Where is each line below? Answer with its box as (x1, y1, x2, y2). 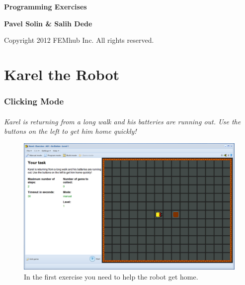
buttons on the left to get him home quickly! (4, 126, 137, 136)
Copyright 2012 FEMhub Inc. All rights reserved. (4, 35, 154, 45)
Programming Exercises (4, 1, 87, 11)
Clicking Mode (4, 95, 64, 107)
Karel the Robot (4, 64, 120, 84)
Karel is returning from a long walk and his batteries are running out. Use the (4, 116, 241, 126)
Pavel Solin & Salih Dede (4, 18, 92, 28)
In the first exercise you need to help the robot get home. (24, 272, 198, 282)
